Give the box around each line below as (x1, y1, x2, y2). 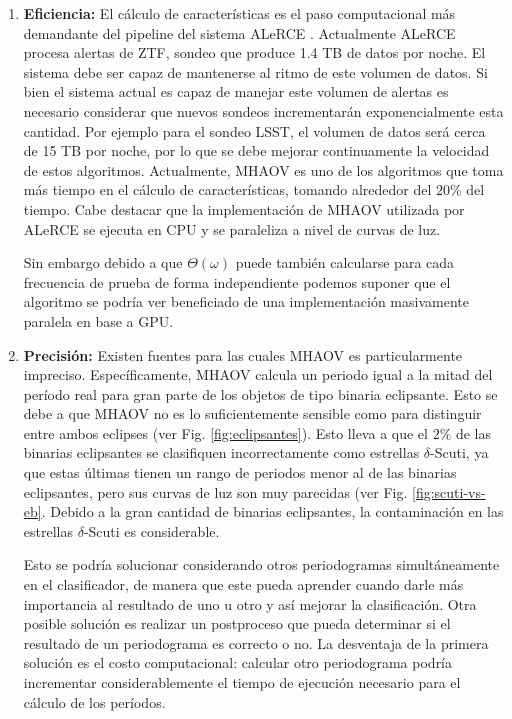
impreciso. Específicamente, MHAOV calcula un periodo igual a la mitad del (23, 364, 493, 385)
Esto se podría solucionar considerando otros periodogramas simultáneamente (23, 554, 500, 575)
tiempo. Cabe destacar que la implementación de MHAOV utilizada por (23, 198, 465, 219)
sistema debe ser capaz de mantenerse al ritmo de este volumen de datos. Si (23, 61, 488, 82)
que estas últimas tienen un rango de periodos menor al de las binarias (23, 462, 457, 483)
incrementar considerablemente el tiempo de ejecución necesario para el (23, 672, 461, 692)
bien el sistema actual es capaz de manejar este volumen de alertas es (23, 81, 449, 102)
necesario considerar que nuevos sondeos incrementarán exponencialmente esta (23, 100, 504, 121)
